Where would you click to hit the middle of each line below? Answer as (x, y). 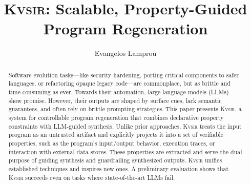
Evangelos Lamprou (126, 53)
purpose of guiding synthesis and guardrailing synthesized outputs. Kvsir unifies (115, 160)
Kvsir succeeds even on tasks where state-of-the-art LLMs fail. (92, 177)
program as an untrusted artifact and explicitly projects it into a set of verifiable (116, 135)
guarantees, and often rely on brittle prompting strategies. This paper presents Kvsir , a (125, 109)
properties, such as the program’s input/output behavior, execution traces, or (112, 143)
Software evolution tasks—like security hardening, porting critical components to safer (123, 75)
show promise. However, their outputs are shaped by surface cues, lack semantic (115, 100)
